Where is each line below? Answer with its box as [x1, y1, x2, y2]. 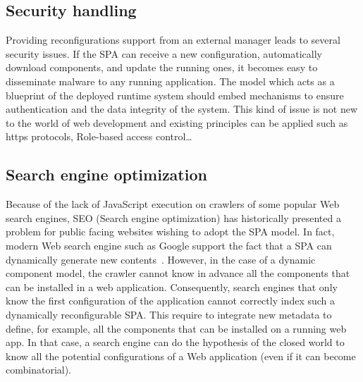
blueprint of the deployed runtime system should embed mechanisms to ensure [6, 87, 344, 102]
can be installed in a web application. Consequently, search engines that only [6, 279, 338, 294]
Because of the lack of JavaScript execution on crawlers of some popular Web [6, 197, 340, 211]
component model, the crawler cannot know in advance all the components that [6, 266, 350, 281]
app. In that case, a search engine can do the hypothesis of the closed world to [6, 335, 345, 350]
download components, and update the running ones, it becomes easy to [6, 60, 318, 75]
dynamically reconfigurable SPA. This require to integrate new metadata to [6, 307, 332, 321]
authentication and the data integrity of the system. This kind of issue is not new [6, 101, 358, 116]
